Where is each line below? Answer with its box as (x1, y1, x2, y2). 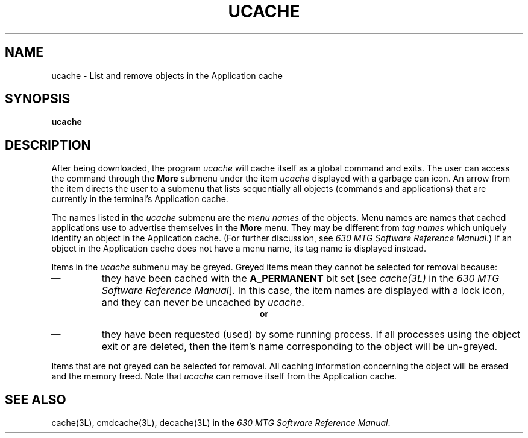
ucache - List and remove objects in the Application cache (51, 70, 283, 81)
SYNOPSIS (5, 91, 71, 107)
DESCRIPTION (5, 137, 91, 153)
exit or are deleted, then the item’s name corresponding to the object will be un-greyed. (101, 340, 498, 353)
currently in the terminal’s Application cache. (51, 194, 228, 205)
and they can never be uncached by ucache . (101, 296, 304, 309)
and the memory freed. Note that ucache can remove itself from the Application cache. (51, 371, 397, 382)
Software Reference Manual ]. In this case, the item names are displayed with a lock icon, (101, 284, 505, 297)
